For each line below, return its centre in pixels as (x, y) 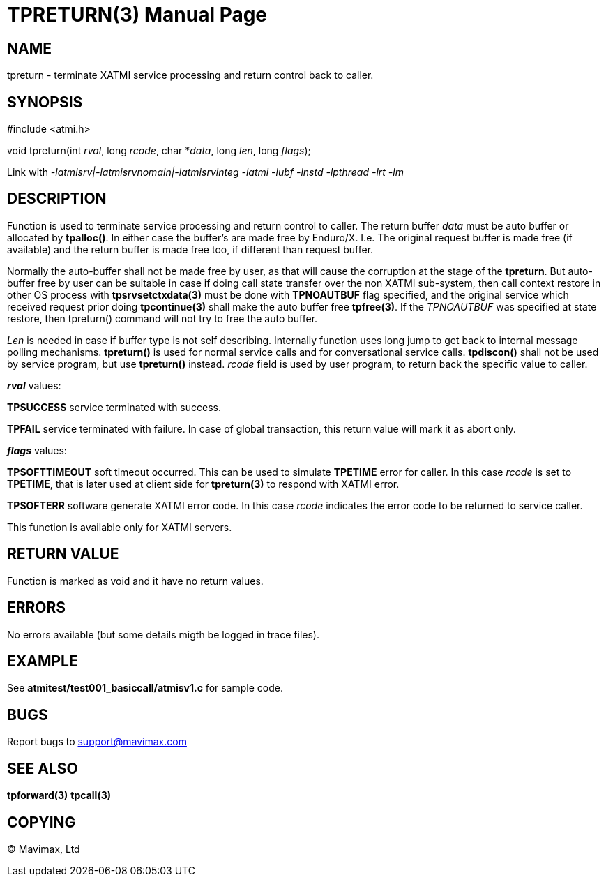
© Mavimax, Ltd (44, 849)
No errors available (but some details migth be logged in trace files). (163, 634)
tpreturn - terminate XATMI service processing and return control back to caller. (190, 75)
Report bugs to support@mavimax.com (97, 742)
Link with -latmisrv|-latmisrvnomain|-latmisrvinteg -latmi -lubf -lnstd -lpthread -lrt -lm (205, 172)
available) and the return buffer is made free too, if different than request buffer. (190, 249)
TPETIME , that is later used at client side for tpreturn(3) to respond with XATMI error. (203, 484)
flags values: (37, 450)
